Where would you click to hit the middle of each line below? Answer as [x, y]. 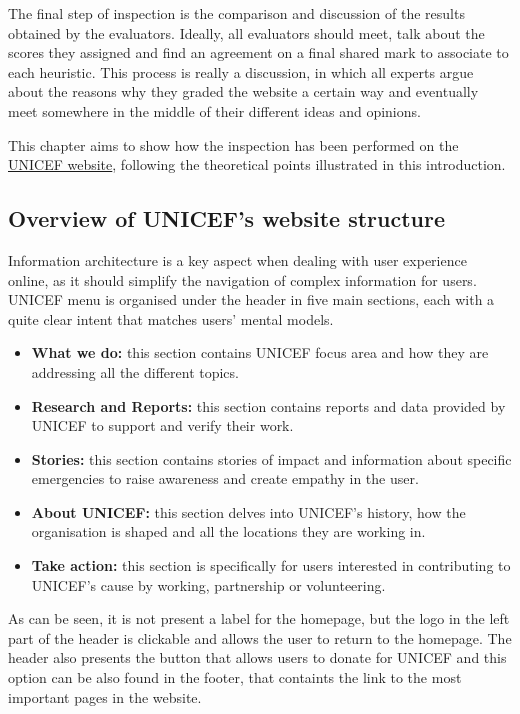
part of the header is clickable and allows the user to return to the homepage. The [260, 637]
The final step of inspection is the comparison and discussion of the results [236, 13]
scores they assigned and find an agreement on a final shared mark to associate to [258, 52]
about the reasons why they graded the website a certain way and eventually [243, 91]
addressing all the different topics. [135, 371]
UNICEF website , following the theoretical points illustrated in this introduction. [257, 164]
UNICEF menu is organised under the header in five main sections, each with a [251, 299]
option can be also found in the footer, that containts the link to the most [235, 677]
